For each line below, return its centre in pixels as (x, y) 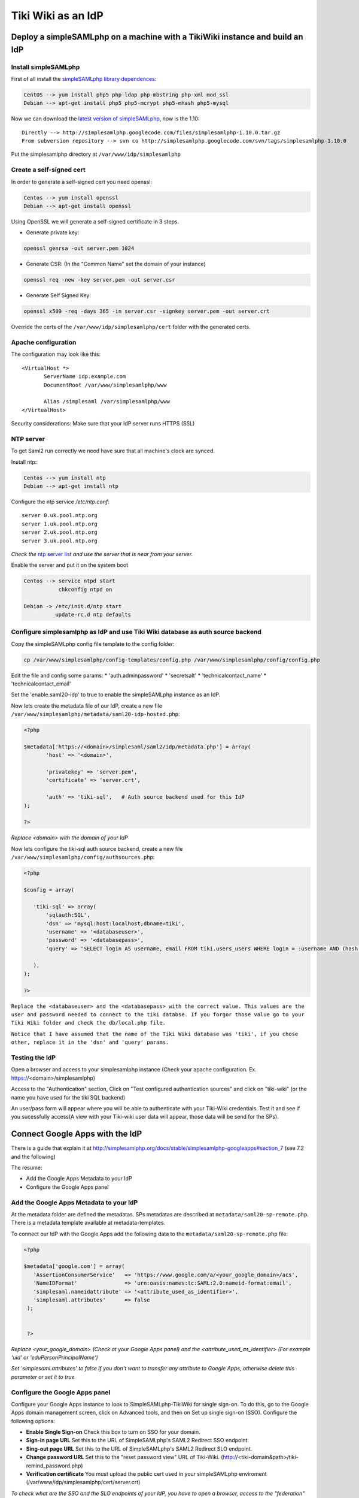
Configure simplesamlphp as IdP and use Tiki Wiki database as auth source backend (136, 632)
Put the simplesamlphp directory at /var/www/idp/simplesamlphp (96, 154)
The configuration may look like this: (56, 354)
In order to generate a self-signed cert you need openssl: (82, 182)
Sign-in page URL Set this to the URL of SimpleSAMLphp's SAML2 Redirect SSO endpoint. (138, 1440)
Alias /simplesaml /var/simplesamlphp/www (107, 402)
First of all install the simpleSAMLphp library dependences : (84, 78)
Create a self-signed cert (48, 170)
